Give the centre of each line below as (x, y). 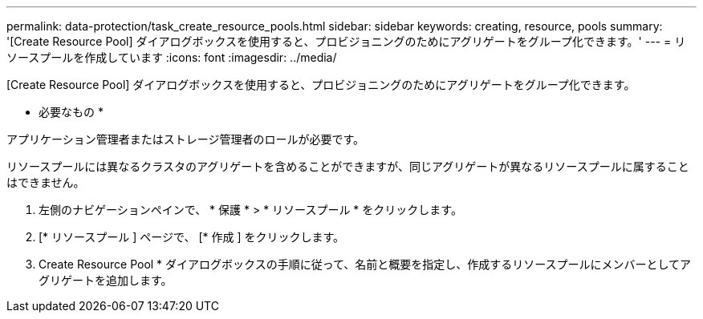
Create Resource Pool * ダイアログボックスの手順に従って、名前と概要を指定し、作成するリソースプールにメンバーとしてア (365, 264)
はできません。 (46, 182)
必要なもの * (71, 112)
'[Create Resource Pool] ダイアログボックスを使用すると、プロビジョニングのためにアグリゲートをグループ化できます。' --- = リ (346, 41)
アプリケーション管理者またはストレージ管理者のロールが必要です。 (186, 139)
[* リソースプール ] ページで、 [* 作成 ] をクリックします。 (192, 237)
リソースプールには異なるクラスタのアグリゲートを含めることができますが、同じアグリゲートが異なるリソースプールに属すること (348, 166)
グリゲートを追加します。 (106, 280)
